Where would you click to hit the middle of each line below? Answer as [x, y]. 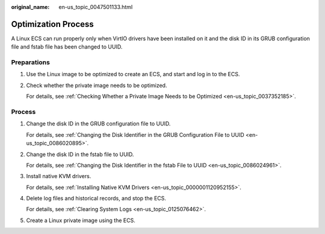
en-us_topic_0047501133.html [96, 7]
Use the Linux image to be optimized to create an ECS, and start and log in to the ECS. [133, 74]
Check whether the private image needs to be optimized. [97, 85]
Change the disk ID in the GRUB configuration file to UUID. [98, 124]
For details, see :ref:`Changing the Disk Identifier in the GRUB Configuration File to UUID [135, 134]
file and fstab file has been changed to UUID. [67, 47]
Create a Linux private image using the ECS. [81, 220]
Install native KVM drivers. [59, 176]
